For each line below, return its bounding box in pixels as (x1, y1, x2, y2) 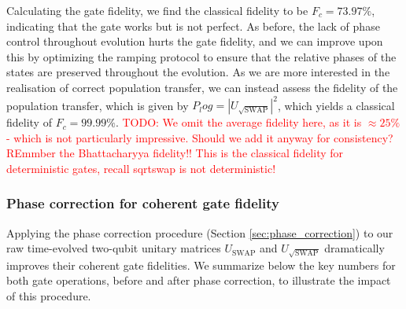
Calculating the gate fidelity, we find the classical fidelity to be (6, 2, 308, 18)
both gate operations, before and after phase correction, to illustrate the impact (6, 272, 391, 289)
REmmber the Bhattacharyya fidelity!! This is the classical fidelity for (6, 145, 344, 161)
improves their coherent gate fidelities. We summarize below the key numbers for (6, 256, 396, 273)
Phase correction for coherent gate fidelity (6, 193, 280, 213)
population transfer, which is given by (6, 97, 189, 113)
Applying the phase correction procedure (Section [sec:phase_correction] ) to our (6, 224, 393, 241)
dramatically (324, 240, 385, 256)
